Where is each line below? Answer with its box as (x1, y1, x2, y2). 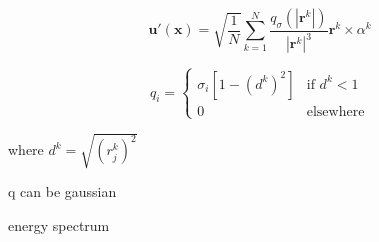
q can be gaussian (8, 181, 117, 202)
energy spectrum (8, 215, 110, 236)
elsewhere (306, 104, 365, 119)
